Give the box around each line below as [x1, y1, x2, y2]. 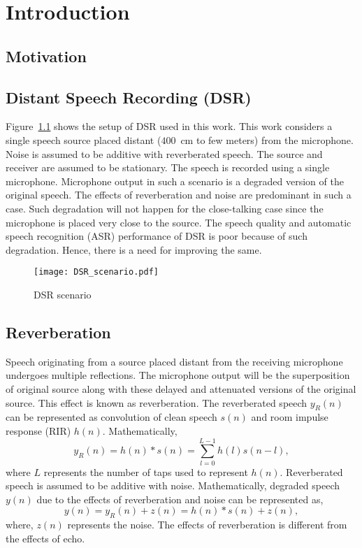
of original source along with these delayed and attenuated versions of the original [6, 381, 356, 396]
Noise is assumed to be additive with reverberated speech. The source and [6, 146, 323, 161]
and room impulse [251, 410, 328, 424]
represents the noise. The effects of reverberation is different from [67, 517, 347, 532]
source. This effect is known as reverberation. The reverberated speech [6, 395, 307, 410]
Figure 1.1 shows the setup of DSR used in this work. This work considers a [6, 119, 333, 134]
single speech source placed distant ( [6, 132, 161, 147]
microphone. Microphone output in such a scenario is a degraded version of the [6, 173, 344, 188]
